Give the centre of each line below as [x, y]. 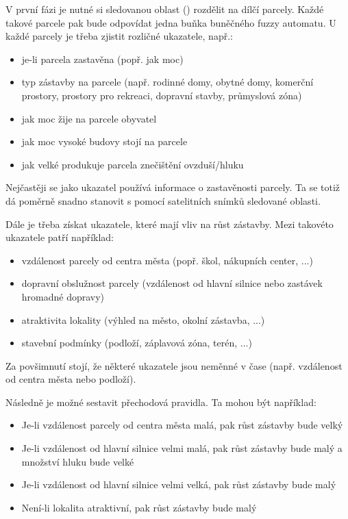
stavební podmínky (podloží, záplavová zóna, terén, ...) [137, 343]
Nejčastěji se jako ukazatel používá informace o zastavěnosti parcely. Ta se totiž [173, 187]
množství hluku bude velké [78, 461]
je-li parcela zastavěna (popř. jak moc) [102, 59]
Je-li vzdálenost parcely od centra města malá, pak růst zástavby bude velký [182, 425]
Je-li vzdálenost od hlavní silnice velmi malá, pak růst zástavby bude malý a [182, 448]
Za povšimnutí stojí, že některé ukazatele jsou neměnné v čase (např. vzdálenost [174, 365]
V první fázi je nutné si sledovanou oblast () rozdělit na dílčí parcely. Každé [165, 9]
